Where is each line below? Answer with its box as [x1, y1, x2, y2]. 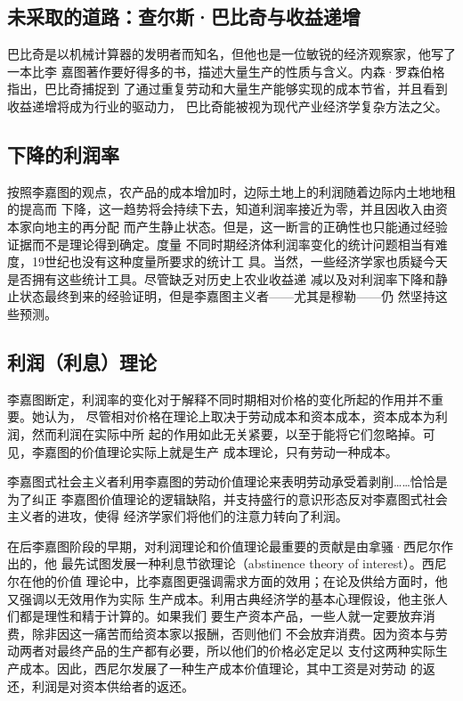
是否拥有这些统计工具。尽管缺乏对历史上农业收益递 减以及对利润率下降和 [7, 269, 435, 288]
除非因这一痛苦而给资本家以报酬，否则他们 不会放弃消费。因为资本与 [31, 624, 435, 642]
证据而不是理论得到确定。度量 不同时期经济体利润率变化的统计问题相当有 [7, 234, 435, 253]
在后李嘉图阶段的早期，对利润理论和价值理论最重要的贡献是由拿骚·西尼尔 [7, 536, 441, 555]
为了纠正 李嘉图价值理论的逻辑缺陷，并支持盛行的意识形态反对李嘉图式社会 [7, 489, 448, 508]
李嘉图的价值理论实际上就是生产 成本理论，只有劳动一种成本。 [31, 442, 398, 461]
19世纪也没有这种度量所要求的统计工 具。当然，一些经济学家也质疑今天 [31, 252, 448, 271]
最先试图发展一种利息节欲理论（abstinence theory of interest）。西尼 [61, 554, 447, 573]
